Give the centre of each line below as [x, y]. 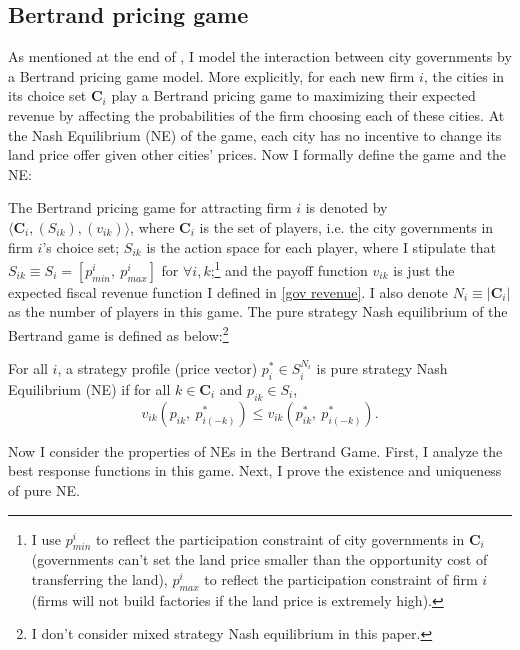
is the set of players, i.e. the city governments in [346, 226]
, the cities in [464, 75]
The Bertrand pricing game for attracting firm [150, 207]
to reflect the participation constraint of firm [341, 579]
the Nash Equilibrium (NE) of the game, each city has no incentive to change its [255, 134]
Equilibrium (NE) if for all [89, 389]
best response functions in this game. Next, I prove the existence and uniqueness [255, 470]
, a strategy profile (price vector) [157, 368]
